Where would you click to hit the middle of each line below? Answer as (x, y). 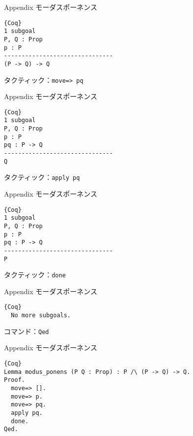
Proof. (14, 380)
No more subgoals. (41, 316)
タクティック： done (35, 275)
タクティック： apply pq (42, 177)
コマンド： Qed (27, 331)
